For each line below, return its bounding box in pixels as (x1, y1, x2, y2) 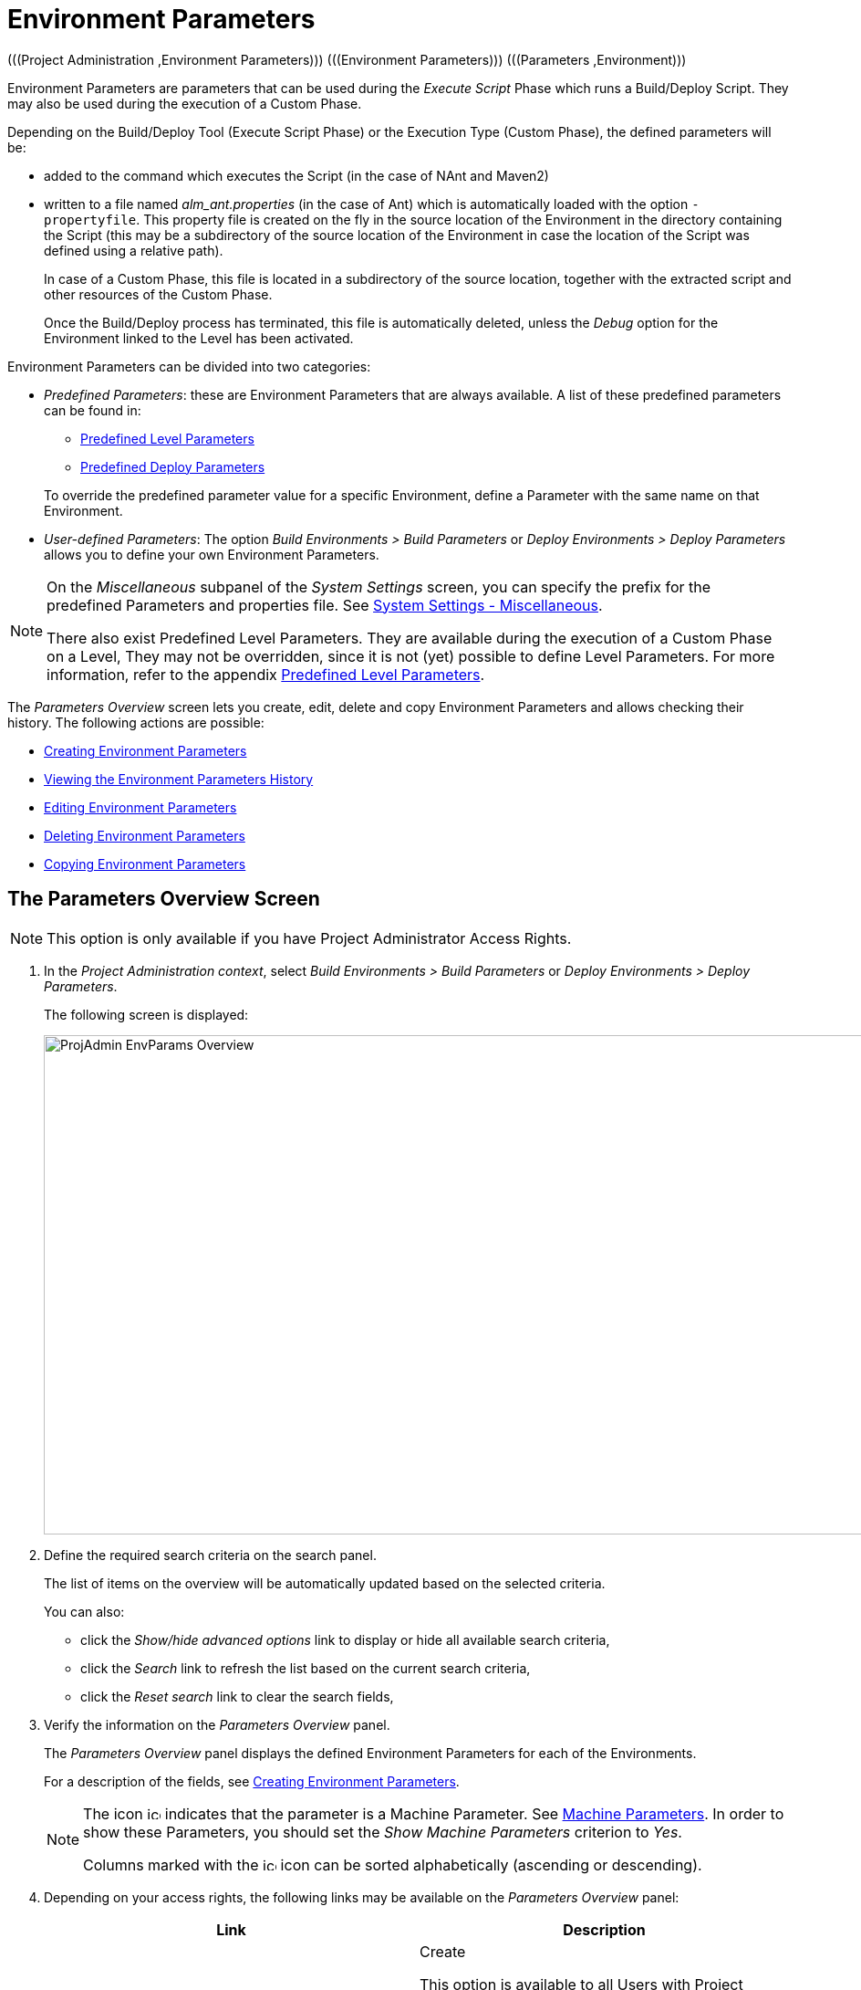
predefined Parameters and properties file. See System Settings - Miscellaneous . (47, 595, 603, 614)
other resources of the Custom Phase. (44, 286, 273, 302)
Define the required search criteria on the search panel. (44, 1546, 377, 1563)
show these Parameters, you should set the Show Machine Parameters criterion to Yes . (83, 1822, 682, 1841)
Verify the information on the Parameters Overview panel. (44, 1716, 390, 1733)
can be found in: (44, 402, 141, 418)
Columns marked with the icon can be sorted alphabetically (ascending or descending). (83, 1855, 702, 1874)
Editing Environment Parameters (44, 799, 237, 815)
